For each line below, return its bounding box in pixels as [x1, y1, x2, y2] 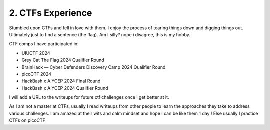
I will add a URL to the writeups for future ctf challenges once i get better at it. [9, 94, 169, 100]
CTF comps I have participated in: [9, 41, 79, 47]
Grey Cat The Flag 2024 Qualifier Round [21, 57, 104, 63]
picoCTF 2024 [21, 71, 52, 77]
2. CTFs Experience [9, 7, 92, 18]
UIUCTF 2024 [21, 50, 50, 56]
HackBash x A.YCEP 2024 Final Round [21, 78, 101, 84]
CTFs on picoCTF [9, 117, 46, 123]
